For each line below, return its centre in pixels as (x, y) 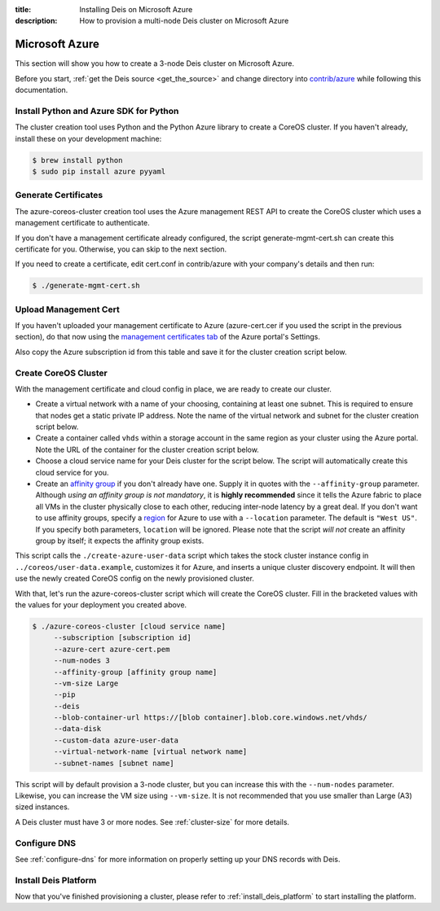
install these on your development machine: (88, 138)
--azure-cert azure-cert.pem (112, 649)
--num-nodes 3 (81, 661)
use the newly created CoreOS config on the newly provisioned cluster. (134, 579)
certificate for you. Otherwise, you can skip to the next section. (121, 249)
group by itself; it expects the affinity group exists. (120, 541)
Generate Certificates (59, 195)
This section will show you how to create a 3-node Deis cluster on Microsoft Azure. (155, 64)
